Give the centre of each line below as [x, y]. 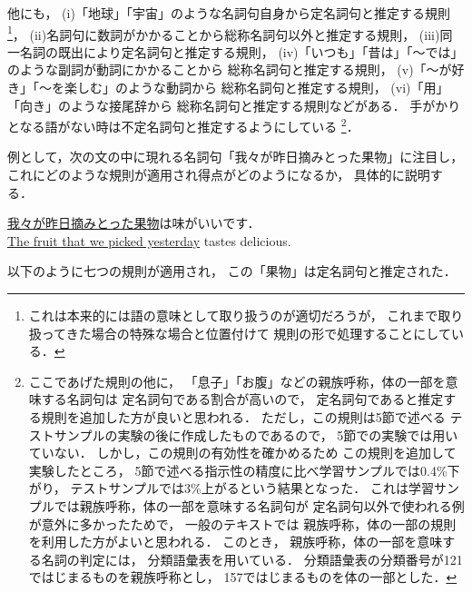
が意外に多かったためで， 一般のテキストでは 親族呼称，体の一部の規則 [242, 523]
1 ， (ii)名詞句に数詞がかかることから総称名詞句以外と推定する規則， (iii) [224, 33]
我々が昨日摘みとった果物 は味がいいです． [134, 223]
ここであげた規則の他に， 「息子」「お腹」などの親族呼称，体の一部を [237, 381]
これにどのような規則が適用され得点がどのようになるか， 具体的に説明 [219, 175]
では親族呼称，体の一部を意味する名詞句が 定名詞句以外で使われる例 [259, 505]
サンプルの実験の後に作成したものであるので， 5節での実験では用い [256, 434]
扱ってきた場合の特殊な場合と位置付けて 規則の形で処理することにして [240, 333]
